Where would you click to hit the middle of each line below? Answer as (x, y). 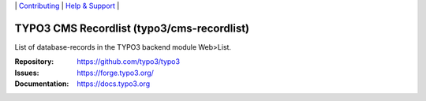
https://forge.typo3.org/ (115, 73)
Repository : (34, 62)
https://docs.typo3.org (113, 84)
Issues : (27, 73)
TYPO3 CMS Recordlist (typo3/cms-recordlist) (132, 28)
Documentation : (42, 84)
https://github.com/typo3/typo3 (129, 62)
